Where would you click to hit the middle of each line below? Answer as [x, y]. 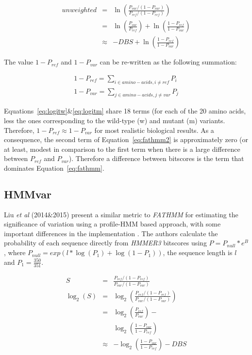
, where [15, 252]
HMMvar [28, 194]
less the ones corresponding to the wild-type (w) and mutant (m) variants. [115, 120]
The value [19, 62]
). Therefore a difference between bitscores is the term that [156, 158]
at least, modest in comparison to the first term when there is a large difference [122, 149]
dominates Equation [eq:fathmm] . [54, 168]
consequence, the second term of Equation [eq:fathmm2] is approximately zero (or [126, 139]
